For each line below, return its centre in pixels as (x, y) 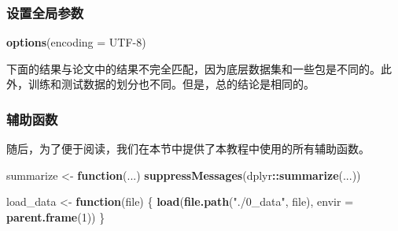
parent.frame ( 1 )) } (56, 217)
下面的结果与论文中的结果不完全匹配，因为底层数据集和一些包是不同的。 (193, 68)
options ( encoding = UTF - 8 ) (76, 42)
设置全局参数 (45, 12)
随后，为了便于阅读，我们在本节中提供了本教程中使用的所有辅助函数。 (188, 149)
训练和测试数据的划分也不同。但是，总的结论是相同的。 (171, 84)
